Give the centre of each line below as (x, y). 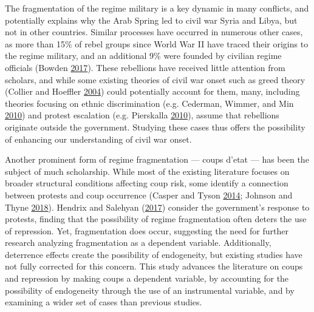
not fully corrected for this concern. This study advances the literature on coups (154, 266)
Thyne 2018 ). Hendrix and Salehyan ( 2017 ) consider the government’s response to (157, 207)
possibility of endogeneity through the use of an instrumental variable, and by (150, 290)
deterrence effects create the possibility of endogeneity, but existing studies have (154, 254)
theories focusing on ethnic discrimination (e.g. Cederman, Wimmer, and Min (149, 103)
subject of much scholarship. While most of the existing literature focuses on (147, 171)
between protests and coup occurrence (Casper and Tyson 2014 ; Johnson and (149, 195)
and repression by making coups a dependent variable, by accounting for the (147, 278)
